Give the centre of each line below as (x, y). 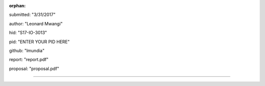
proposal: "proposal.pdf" (34, 68)
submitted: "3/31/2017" (32, 15)
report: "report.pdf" (29, 60)
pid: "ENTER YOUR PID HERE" (39, 42)
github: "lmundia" (27, 50)
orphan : (17, 6)
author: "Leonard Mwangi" (36, 23)
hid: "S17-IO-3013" (28, 33)
